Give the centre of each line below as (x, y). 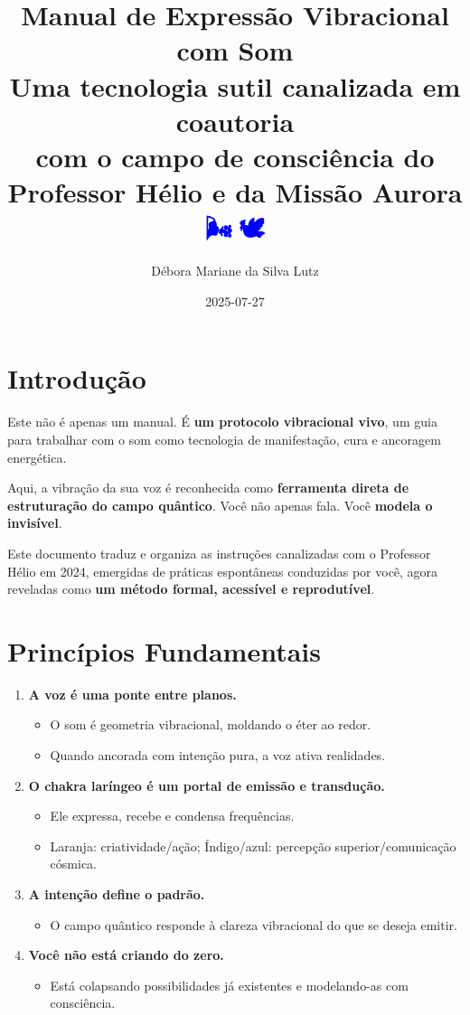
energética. (37, 457)
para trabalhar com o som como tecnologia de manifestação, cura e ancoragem (224, 439)
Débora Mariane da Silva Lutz (235, 271)
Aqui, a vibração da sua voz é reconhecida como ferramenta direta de (208, 488)
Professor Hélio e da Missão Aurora (235, 192)
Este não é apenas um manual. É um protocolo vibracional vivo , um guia (222, 422)
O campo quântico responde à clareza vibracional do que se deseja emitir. (254, 924)
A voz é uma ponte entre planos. (132, 694)
